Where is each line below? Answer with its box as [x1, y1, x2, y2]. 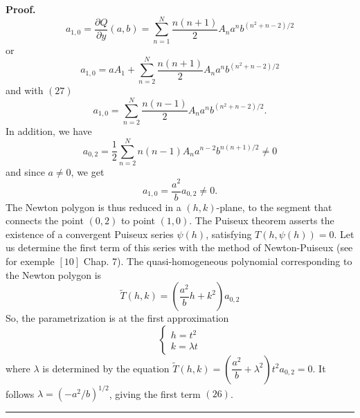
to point [120, 213, 155, 228]
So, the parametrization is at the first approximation [6, 311, 229, 325]
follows [6, 386, 35, 401]
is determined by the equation [42, 361, 170, 375]
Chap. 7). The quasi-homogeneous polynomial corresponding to [83, 253, 352, 268]
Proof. [6, 2, 36, 16]
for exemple [6, 253, 55, 268]
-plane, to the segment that [216, 199, 332, 214]
